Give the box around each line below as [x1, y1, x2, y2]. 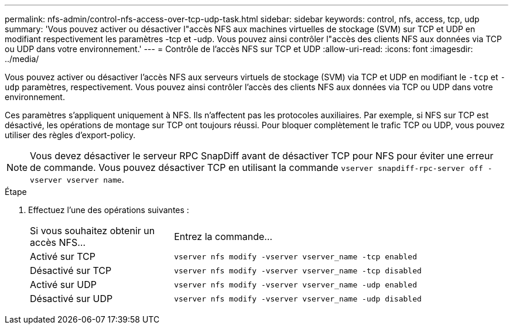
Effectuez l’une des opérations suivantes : [28, 205, 189, 215]
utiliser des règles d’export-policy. [5, 130, 136, 140]
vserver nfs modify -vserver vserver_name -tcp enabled [174, 252, 418, 261]
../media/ [5, 54, 39, 64]
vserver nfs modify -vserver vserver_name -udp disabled [174, 294, 422, 303]
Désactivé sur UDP [30, 293, 113, 304]
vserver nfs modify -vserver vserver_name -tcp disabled [174, 266, 422, 275]
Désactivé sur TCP [30, 265, 112, 276]
